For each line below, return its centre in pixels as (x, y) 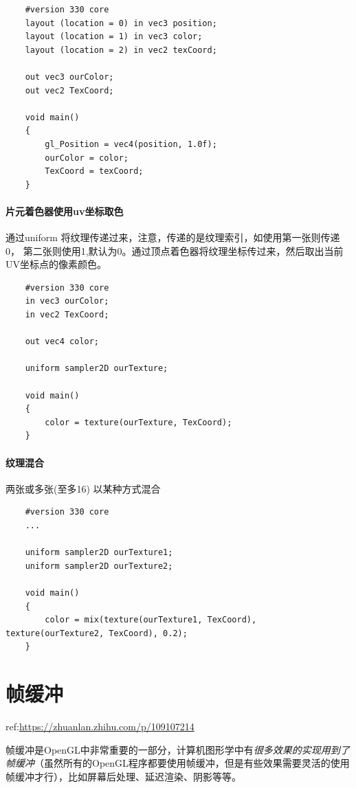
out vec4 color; (62, 342)
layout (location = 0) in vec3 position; (121, 23)
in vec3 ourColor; (67, 301)
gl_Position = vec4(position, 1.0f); (131, 144)
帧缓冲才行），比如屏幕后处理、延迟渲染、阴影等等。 (123, 776)
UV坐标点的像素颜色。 (56, 264)
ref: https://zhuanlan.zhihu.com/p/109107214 (100, 727)
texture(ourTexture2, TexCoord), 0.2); (97, 633)
